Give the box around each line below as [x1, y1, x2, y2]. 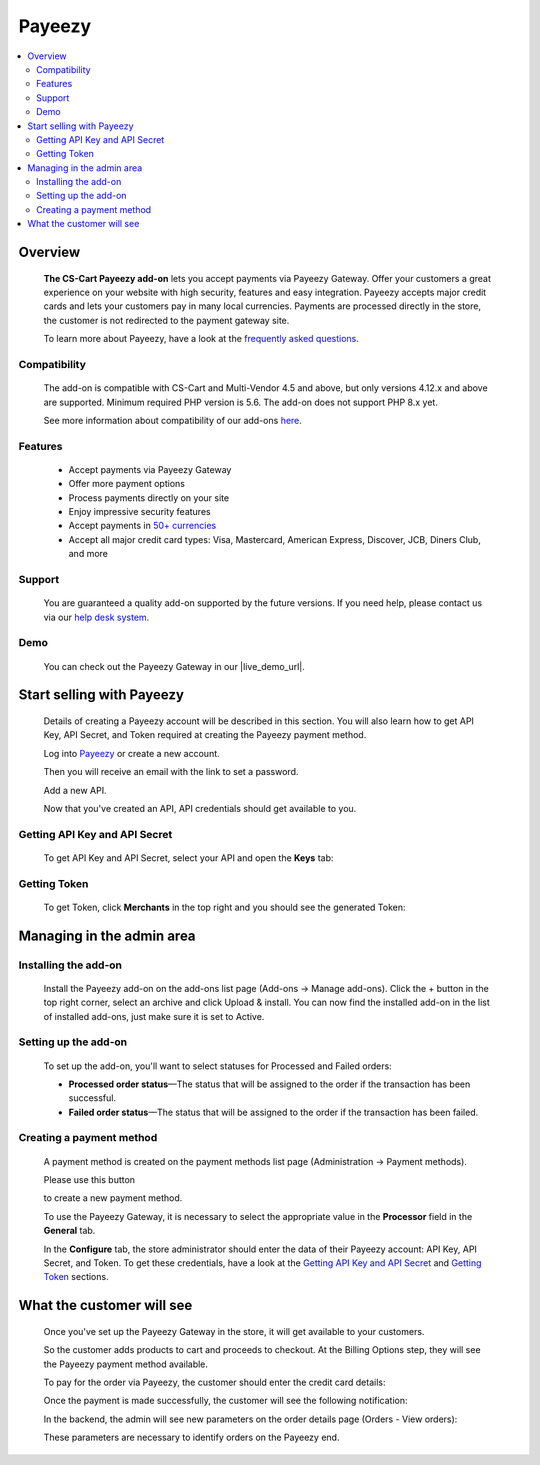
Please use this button [43, 1174, 135, 1186]
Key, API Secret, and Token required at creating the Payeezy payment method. [43, 729, 367, 741]
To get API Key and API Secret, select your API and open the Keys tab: [43, 851, 334, 864]
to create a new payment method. [43, 1192, 183, 1204]
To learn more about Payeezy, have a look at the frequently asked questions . [43, 333, 360, 345]
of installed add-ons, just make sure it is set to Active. [43, 1010, 265, 1022]
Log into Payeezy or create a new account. [43, 747, 220, 759]
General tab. [43, 1225, 96, 1237]
